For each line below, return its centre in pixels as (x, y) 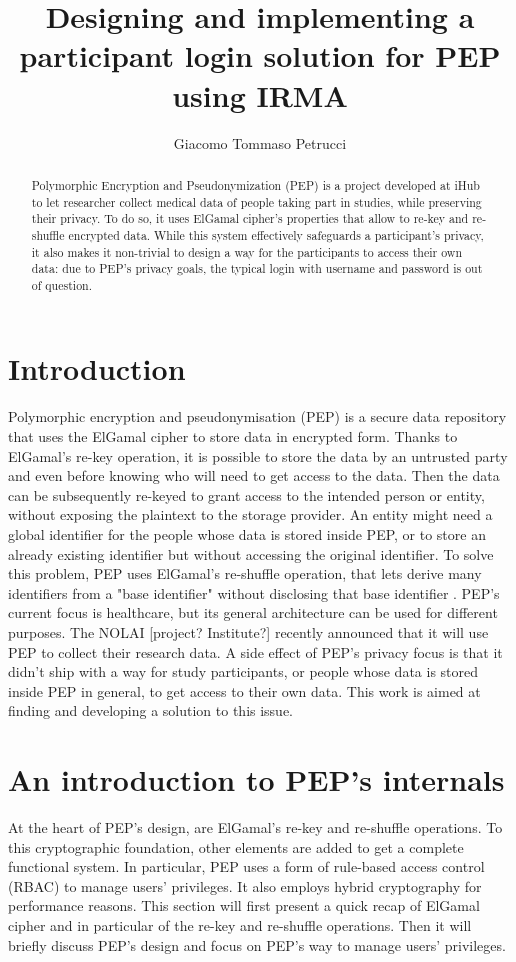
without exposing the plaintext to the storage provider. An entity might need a (250, 514)
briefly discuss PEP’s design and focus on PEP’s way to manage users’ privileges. (257, 944)
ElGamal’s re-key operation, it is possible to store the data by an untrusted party (258, 455)
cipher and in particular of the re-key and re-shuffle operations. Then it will (240, 925)
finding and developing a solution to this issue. (151, 710)
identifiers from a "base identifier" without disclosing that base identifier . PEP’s (254, 592)
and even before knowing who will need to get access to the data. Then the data (254, 475)
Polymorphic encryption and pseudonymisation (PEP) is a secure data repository (257, 416)
